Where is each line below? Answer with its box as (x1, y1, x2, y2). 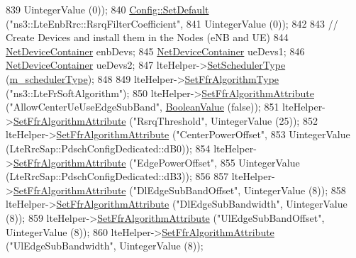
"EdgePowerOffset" (133, 155, 215, 169)
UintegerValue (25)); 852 (210, 113, 318, 128)
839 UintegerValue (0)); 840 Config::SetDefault (6, 2, 209, 16)
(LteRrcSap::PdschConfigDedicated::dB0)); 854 (6, 140, 211, 155)
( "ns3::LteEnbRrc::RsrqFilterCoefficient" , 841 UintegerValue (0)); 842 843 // (6, 16, 338, 30)
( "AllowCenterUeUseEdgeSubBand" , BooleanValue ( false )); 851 (6, 99, 279, 114)
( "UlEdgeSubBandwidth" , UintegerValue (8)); (6, 238, 204, 253)
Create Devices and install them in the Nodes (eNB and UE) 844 (6, 30, 289, 45)
